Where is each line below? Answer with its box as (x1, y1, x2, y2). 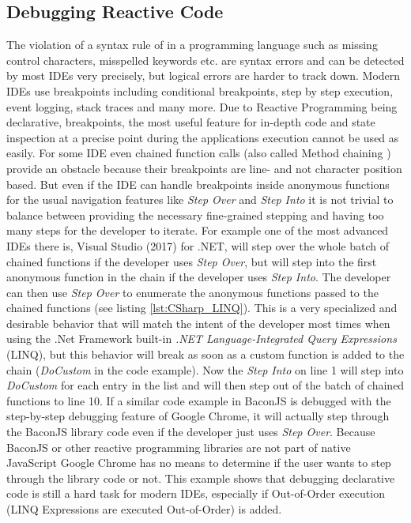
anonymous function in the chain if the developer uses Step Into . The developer (6, 269, 391, 285)
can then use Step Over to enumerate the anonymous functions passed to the (6, 284, 379, 300)
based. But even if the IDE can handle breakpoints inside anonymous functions (6, 175, 390, 192)
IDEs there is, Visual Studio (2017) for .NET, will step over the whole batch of (6, 237, 390, 254)
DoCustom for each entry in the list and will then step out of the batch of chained (6, 377, 405, 393)
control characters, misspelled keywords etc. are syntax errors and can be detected (6, 51, 405, 68)
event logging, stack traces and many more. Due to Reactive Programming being (6, 98, 398, 115)
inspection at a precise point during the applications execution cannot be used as (6, 129, 399, 145)
